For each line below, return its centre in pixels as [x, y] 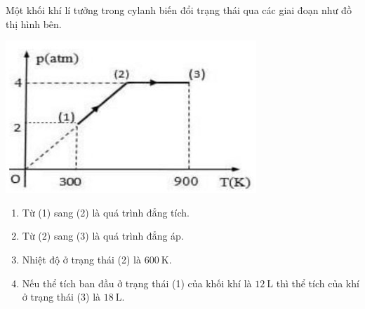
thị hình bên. [34, 23]
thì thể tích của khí [318, 283]
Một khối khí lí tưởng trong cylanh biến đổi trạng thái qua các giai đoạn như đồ [179, 10]
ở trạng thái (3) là [61, 297]
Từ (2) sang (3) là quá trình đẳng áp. [103, 236]
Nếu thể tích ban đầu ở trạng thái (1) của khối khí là [137, 283]
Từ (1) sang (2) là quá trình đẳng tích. [106, 212]
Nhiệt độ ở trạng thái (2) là [82, 259]
